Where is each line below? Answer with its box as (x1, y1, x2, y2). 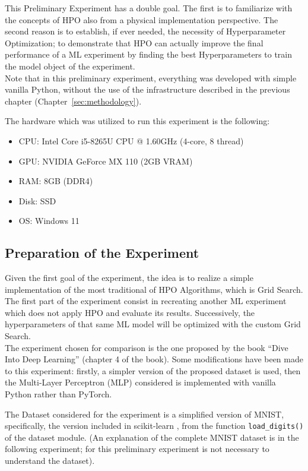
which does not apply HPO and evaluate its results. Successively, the (5, 306, 255, 318)
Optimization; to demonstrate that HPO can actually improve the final (5, 36, 263, 49)
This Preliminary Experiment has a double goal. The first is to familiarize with (5, 2, 293, 14)
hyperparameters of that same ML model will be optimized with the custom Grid (5, 318, 301, 330)
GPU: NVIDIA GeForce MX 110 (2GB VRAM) (18, 154, 193, 167)
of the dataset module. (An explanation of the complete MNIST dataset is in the (5, 431, 299, 443)
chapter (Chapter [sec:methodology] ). (5, 94, 142, 107)
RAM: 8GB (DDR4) (18, 175, 93, 187)
